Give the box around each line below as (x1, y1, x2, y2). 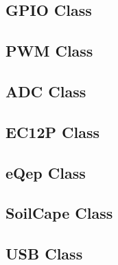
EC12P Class (5, 121, 99, 142)
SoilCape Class (5, 202, 113, 224)
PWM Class (5, 40, 93, 61)
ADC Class (5, 80, 86, 101)
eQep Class (5, 161, 86, 183)
